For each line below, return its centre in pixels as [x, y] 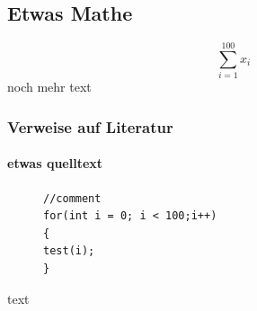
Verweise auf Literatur [90, 126]
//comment [72, 198]
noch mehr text [49, 87]
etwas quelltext [55, 163]
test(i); [69, 251]
